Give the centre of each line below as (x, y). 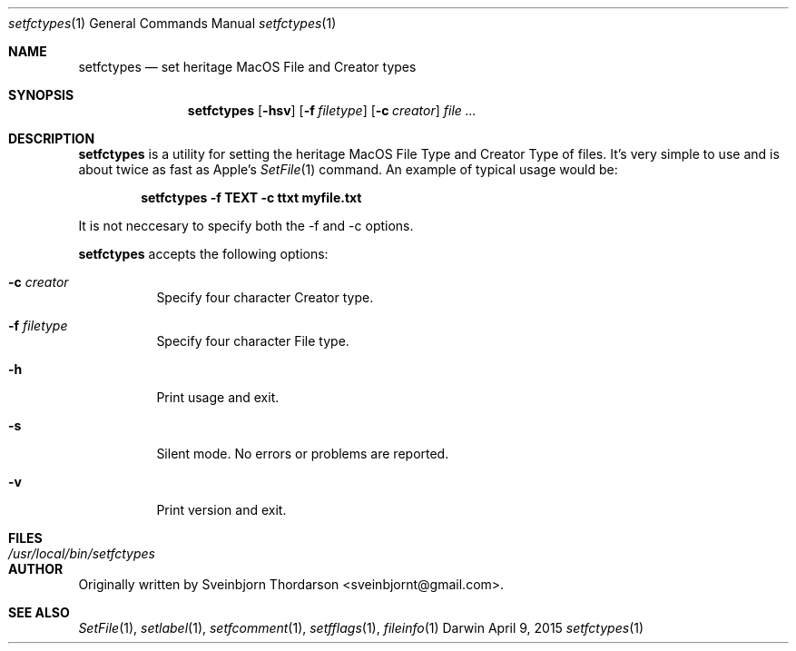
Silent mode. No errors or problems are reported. (303, 454)
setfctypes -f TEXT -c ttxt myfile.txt (251, 197)
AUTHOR (36, 569)
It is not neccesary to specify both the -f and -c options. (246, 226)
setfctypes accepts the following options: (203, 254)
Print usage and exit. (218, 397)
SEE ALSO (39, 612)
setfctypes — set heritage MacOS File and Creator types (247, 67)
